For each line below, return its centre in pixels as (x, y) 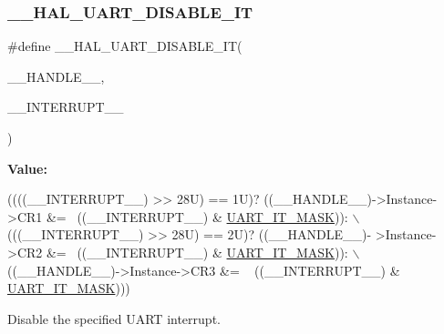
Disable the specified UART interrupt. (114, 318)
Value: (27, 168)
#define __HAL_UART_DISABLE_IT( (125, 46)
